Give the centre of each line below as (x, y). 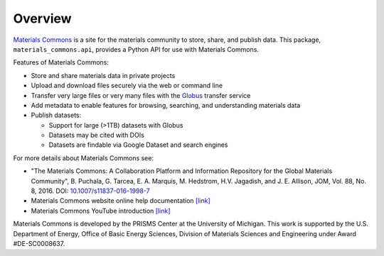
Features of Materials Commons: (61, 62)
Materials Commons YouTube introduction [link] (101, 211)
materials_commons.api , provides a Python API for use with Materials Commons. (136, 49)
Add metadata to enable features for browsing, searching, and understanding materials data (166, 105)
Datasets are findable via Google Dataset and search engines (138, 145)
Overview (42, 18)
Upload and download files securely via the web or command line (127, 86)
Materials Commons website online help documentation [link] (121, 201)
